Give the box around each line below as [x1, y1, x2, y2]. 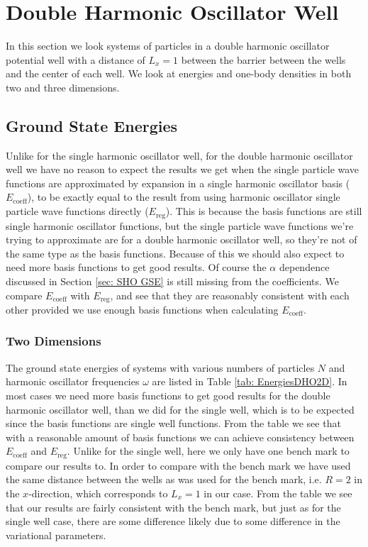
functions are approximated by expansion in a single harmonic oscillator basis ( [6, 175, 350, 190]
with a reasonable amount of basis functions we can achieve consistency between [6, 429, 355, 444]
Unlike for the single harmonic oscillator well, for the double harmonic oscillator [6, 148, 353, 162]
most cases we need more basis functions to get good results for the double [6, 387, 330, 402]
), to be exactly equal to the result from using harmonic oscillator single [27, 189, 340, 204]
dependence [279, 260, 330, 275]
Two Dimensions [6, 332, 101, 350]
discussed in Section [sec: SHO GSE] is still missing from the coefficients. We [6, 273, 339, 288]
